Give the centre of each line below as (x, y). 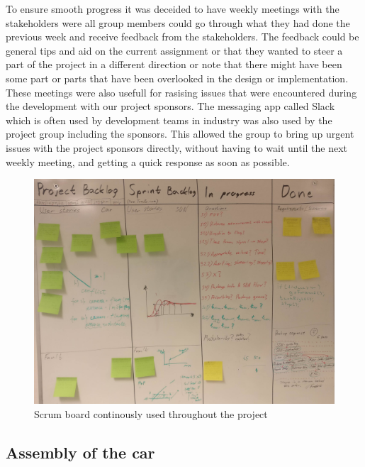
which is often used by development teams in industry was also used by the (169, 120)
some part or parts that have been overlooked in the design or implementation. (177, 78)
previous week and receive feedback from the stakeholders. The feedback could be (182, 37)
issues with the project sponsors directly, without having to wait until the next (177, 147)
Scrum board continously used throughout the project (151, 413)
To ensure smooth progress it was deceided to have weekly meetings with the (173, 9)
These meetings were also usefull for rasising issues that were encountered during (181, 92)
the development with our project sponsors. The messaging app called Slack (170, 106)
